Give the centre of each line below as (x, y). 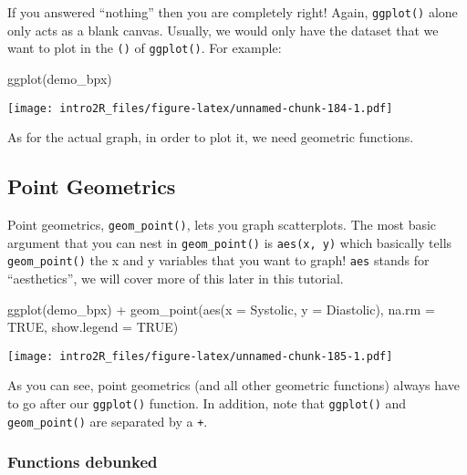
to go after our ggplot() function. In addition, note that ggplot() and (207, 403)
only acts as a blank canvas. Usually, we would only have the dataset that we (223, 30)
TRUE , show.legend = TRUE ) (93, 327)
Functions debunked (83, 462)
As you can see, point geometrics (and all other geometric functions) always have (233, 385)
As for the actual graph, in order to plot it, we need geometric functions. (211, 137)
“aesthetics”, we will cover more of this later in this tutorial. (176, 278)
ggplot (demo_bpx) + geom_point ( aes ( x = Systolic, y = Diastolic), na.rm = (221, 309)
